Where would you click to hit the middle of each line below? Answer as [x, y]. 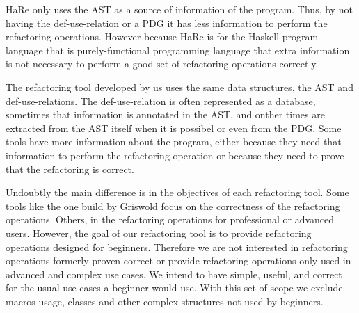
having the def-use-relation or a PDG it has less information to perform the [167, 23]
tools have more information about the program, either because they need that [174, 142]
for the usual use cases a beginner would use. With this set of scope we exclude [174, 288]
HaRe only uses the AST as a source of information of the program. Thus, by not [179, 9]
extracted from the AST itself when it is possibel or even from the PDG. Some [174, 128]
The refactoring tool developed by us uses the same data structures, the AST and [179, 87]
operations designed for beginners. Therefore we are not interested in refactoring [177, 247]
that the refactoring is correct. [70, 169]
